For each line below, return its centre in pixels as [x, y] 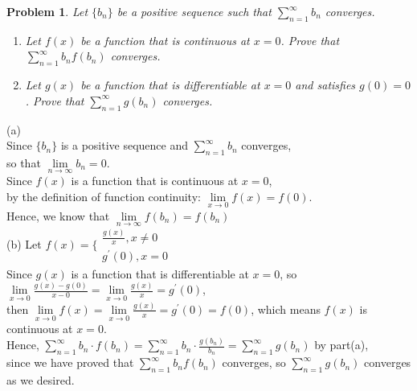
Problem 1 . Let [47, 11]
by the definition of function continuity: [104, 196]
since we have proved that [70, 362]
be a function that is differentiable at [170, 85]
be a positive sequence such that [194, 11]
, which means [286, 309]
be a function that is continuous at [165, 40]
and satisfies [325, 85]
